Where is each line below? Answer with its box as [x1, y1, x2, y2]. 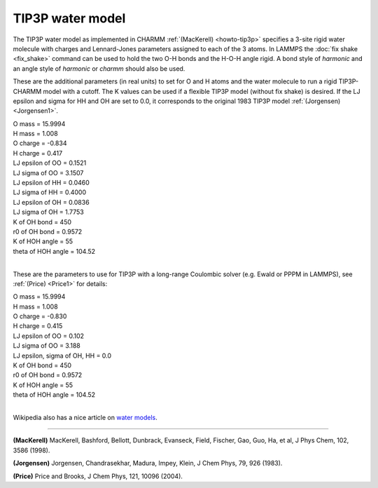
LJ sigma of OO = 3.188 [13, 341, 80, 350]
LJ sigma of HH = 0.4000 [13, 188, 87, 196]
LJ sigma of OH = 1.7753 [13, 208, 84, 217]
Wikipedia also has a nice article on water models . [13, 414, 157, 421]
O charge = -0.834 [13, 139, 67, 147]
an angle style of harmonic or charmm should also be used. [13, 64, 185, 73]
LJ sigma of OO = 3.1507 [13, 168, 84, 177]
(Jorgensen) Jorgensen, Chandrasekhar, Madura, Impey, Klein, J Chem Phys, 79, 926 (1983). [13, 459, 283, 468]
